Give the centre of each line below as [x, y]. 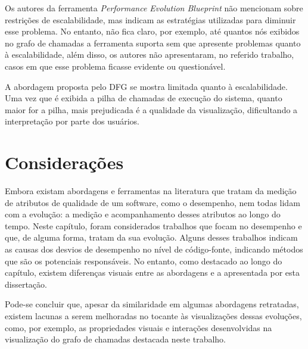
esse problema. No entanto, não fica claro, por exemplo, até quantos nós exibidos [152, 31]
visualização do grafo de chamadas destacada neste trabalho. [115, 339]
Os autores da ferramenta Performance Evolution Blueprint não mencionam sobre [154, 8]
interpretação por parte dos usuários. [72, 121]
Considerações [64, 162]
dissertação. [26, 284]
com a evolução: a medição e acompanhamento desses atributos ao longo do [143, 214]
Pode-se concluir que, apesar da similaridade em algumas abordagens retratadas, [152, 304]
